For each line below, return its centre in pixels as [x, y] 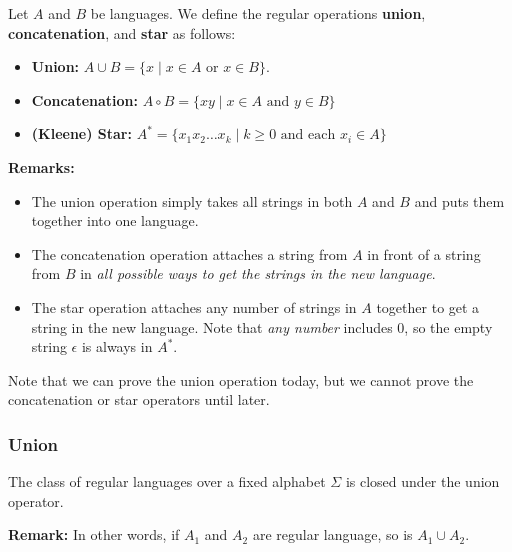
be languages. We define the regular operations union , [258, 13]
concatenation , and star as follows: [122, 32]
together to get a [428, 306]
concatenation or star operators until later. [139, 399]
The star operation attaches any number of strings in [194, 306]
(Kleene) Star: [81, 133]
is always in [117, 346]
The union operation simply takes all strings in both [192, 200]
